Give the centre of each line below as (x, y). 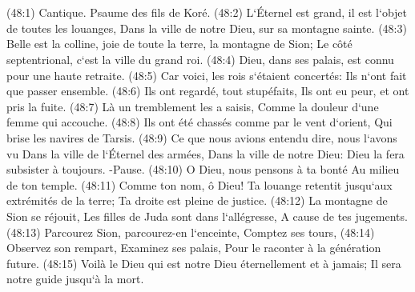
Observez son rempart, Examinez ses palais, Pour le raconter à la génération (194, 248)
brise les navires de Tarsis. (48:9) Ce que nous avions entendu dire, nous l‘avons (202, 137)
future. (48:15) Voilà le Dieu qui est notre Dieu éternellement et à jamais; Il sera (204, 263)
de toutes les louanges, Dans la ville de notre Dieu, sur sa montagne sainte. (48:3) (207, 28)
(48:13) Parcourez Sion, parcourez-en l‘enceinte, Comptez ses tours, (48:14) (191, 232)
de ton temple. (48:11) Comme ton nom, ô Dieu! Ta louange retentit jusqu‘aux (199, 184)
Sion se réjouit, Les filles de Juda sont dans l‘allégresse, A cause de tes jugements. (207, 216)
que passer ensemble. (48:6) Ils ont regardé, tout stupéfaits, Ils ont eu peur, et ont (208, 91)
